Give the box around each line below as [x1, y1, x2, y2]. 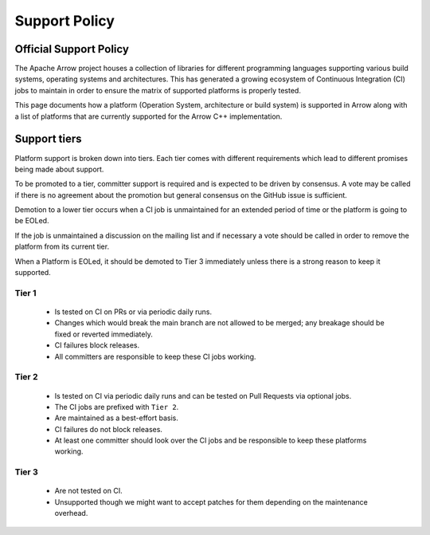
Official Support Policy [14, 42, 129, 56]
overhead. [54, 509, 88, 518]
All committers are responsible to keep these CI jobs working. [54, 352, 256, 361]
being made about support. [14, 164, 104, 174]
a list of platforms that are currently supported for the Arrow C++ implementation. [14, 112, 283, 121]
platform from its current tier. [14, 242, 110, 251]
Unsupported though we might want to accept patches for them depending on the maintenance [54, 497, 368, 506]
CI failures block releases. [54, 340, 140, 350]
